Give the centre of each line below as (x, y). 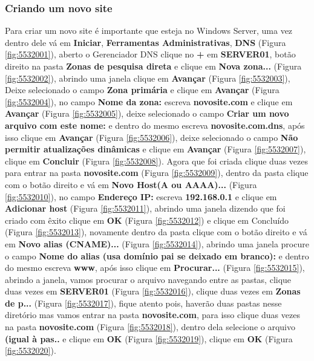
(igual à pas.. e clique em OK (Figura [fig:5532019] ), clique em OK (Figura (149, 338)
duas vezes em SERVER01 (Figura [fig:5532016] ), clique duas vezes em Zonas (153, 291)
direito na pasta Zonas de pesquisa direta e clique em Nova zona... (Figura (153, 66)
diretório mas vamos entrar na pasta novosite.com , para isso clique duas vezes (152, 315)
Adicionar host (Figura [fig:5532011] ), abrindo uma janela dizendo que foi (145, 208)
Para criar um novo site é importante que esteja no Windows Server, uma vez (149, 31)
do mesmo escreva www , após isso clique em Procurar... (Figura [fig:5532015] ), (155, 268)
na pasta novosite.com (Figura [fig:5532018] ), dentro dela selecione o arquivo (150, 327)
